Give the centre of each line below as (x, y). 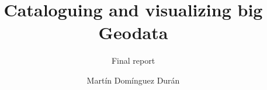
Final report (133, 60)
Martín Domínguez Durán (133, 80)
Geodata (133, 32)
